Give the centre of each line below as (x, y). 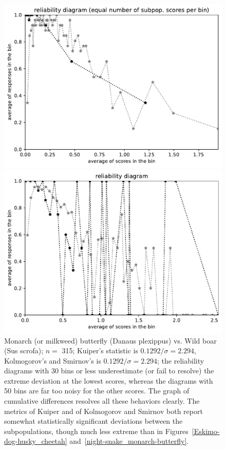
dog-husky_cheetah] (36, 441)
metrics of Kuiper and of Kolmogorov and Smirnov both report (103, 411)
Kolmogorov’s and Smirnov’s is (53, 360)
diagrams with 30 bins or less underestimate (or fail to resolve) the (109, 371)
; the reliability (181, 360)
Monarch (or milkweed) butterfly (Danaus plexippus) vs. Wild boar (110, 340)
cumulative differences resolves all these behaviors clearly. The (102, 401)
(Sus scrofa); (24, 350)
